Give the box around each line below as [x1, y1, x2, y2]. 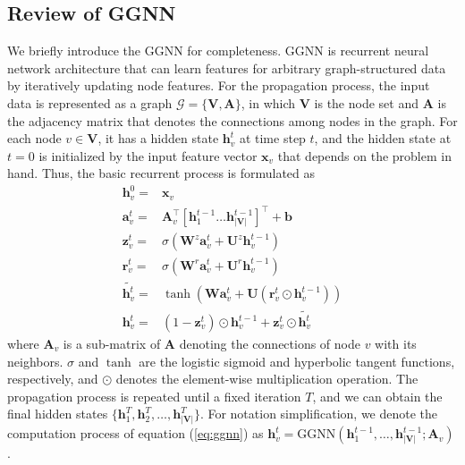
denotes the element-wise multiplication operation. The [115, 369, 418, 388]
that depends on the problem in [277, 146, 452, 165]
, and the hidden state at [314, 129, 452, 148]
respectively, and [7, 369, 98, 388]
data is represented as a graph [7, 93, 173, 112]
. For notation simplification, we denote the [199, 404, 438, 423]
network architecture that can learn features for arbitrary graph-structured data [7, 58, 446, 77]
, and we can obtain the [312, 386, 443, 405]
